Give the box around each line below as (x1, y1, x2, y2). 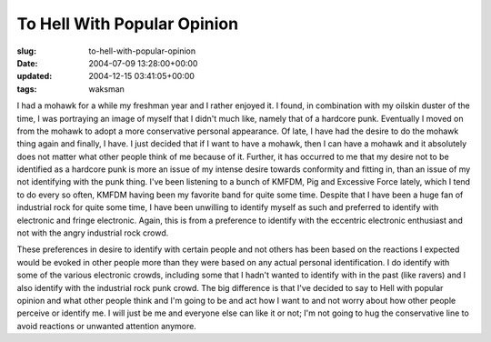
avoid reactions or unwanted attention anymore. (16, 320, 197, 331)
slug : (16, 45, 36, 56)
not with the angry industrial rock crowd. (16, 227, 169, 238)
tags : (16, 83, 37, 95)
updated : (16, 71, 53, 82)
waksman (88, 83, 125, 95)
